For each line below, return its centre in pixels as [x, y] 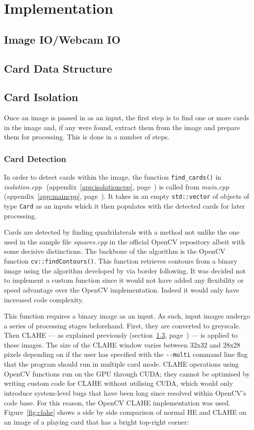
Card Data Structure [58, 68]
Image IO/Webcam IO [62, 39]
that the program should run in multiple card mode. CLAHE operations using [121, 364]
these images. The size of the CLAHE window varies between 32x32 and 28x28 [122, 344]
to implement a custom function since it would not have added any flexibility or [124, 280]
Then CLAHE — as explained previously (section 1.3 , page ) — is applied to [121, 335]
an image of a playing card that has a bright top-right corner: [97, 421]
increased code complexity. [44, 299]
